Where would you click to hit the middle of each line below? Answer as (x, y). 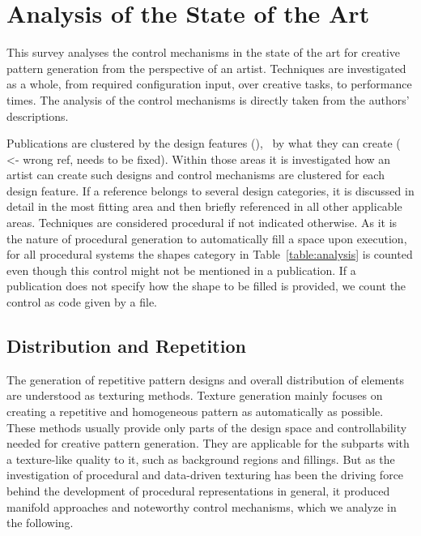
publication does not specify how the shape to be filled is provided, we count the (206, 286)
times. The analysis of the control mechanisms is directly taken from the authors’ (208, 99)
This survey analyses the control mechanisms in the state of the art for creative (204, 52)
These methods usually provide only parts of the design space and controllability (207, 427)
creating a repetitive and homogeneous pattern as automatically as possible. (195, 412)
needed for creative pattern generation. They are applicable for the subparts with (208, 443)
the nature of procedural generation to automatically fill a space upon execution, (207, 238)
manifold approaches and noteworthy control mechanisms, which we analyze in (202, 506)
